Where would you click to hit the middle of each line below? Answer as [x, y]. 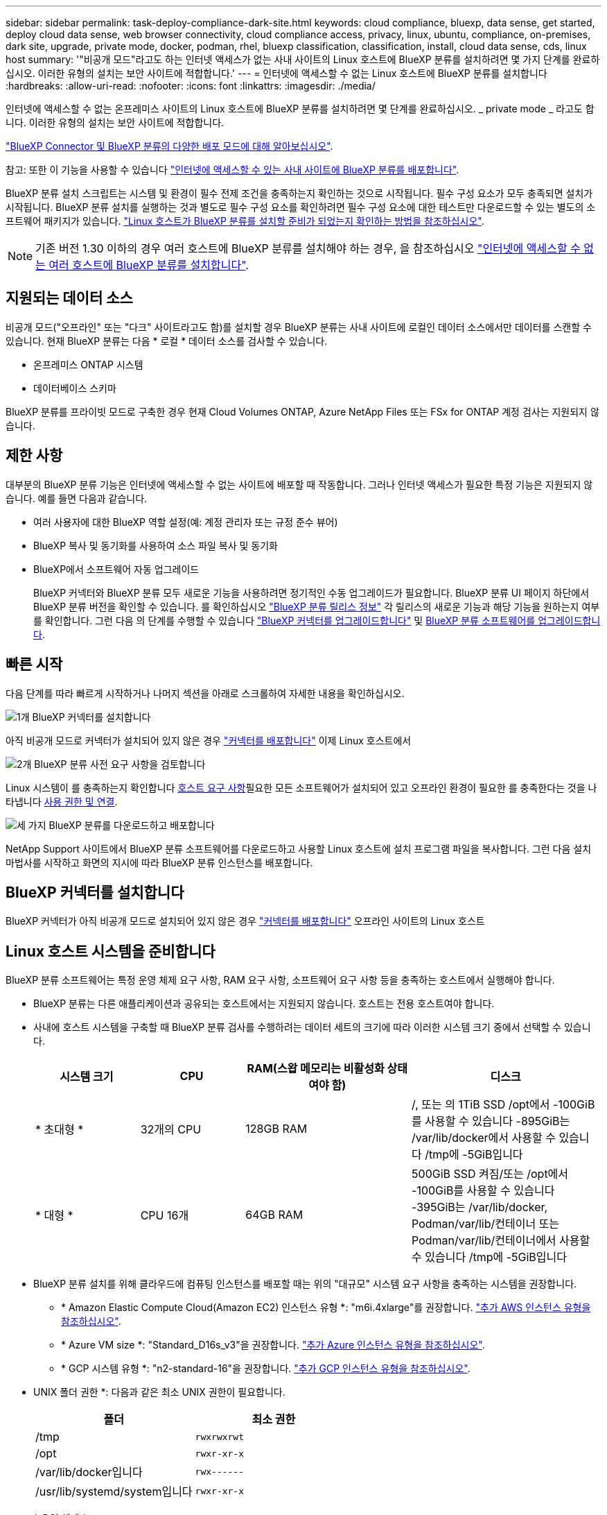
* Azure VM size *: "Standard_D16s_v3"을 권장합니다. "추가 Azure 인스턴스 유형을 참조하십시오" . [273, 1345]
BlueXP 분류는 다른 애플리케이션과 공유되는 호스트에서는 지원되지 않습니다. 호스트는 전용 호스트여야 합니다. [264, 1004]
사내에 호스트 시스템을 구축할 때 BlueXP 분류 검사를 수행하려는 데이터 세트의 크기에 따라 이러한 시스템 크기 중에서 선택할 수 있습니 [312, 1027]
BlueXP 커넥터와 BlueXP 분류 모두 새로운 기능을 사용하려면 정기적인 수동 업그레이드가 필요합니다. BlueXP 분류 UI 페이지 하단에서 [311, 592]
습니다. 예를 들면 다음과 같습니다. [77, 498]
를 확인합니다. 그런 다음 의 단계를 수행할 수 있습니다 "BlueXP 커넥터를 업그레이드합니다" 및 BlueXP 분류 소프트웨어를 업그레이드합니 [317, 620]
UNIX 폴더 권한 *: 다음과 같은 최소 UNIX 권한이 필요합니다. [159, 1392]
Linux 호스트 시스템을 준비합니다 [111, 951]
